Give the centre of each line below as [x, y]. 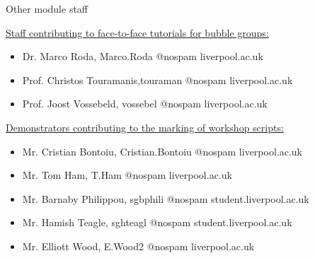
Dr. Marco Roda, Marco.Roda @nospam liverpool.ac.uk [143, 56]
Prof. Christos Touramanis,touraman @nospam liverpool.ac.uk [157, 80]
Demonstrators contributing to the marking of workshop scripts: [145, 127]
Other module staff [47, 8]
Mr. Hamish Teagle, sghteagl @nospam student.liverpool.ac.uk [157, 222]
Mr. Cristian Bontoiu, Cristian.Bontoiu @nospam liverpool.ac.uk [162, 151]
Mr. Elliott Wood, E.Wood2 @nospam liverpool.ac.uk [138, 246]
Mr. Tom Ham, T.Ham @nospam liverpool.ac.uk [127, 175]
